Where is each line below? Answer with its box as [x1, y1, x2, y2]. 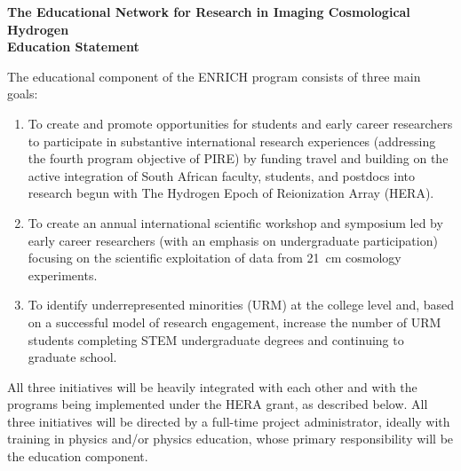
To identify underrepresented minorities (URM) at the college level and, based [28, 295, 455, 314]
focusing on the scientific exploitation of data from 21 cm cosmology [28, 248, 401, 267]
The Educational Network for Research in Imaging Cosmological [7, 3, 410, 20]
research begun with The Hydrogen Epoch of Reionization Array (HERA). [28, 184, 434, 202]
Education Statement [7, 37, 139, 56]
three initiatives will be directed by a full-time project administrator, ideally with [7, 412, 450, 430]
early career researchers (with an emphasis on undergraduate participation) [28, 231, 438, 249]
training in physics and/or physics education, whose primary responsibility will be [7, 429, 454, 448]
